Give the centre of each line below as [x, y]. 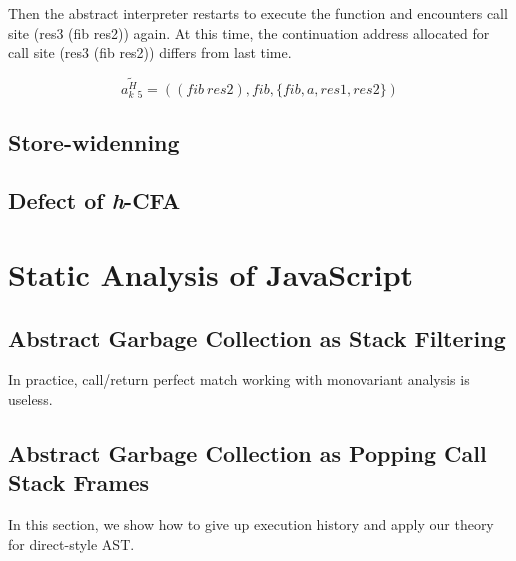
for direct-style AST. [71, 543]
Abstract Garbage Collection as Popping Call [247, 452]
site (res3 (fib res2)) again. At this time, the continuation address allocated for [249, 32]
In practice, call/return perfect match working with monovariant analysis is [239, 379]
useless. [30, 398]
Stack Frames [78, 482]
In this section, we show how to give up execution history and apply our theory [251, 524]
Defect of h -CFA [94, 200]
